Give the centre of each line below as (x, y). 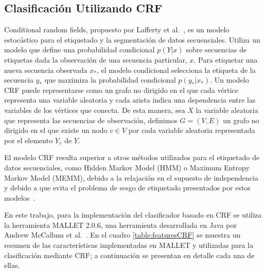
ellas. (12, 265)
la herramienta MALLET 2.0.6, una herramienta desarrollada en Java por (120, 225)
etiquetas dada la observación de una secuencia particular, (96, 59)
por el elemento (29, 140)
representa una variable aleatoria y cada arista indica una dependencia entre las (130, 100)
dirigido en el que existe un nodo (56, 130)
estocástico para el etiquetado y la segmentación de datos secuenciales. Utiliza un (132, 39)
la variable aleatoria (227, 110)
